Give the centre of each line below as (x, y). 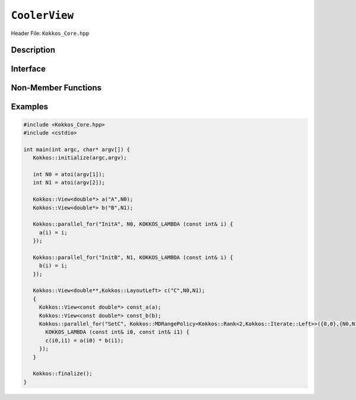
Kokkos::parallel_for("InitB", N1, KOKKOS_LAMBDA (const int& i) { (133, 257)
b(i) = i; (53, 266)
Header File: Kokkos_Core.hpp (50, 33)
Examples (30, 107)
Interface (28, 69)
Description (33, 50)
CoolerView (42, 15)
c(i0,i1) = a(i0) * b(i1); (85, 340)
